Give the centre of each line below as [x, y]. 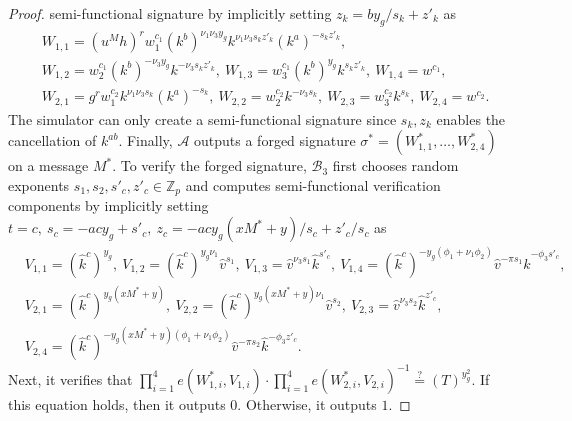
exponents [39, 185]
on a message [48, 165]
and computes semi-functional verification [313, 185]
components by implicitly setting [108, 205]
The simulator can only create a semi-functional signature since [202, 118]
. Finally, [145, 140]
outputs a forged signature [275, 140]
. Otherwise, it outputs [307, 403]
